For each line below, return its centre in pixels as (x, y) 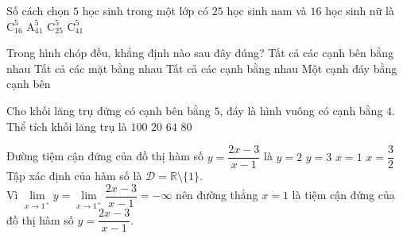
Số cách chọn (38, 10)
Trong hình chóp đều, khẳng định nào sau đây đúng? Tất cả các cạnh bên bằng (200, 53)
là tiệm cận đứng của (343, 195)
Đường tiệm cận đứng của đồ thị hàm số (105, 156)
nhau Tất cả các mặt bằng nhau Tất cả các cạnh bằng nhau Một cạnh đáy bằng (202, 68)
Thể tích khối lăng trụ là (67, 126)
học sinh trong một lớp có (145, 10)
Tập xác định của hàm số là (74, 176)
